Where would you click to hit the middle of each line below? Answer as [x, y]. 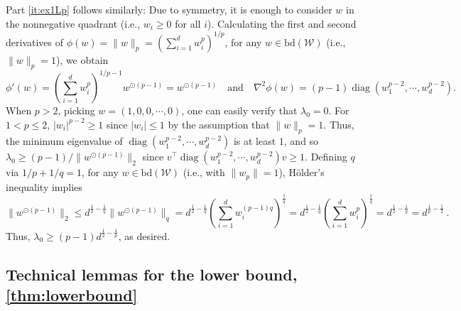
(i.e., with [204, 172]
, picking [76, 110]
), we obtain [82, 59]
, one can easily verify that [239, 110]
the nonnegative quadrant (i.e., [73, 23]
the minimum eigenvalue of [64, 141]
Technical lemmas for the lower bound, [152, 274]
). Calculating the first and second [282, 23]
